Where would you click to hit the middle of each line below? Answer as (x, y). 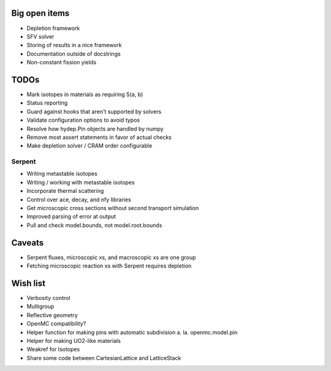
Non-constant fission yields (62, 62)
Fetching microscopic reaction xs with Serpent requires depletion (109, 266)
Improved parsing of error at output (71, 217)
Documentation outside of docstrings (74, 54)
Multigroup (40, 307)
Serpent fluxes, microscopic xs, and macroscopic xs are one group (111, 257)
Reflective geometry (52, 315)
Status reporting (47, 103)
